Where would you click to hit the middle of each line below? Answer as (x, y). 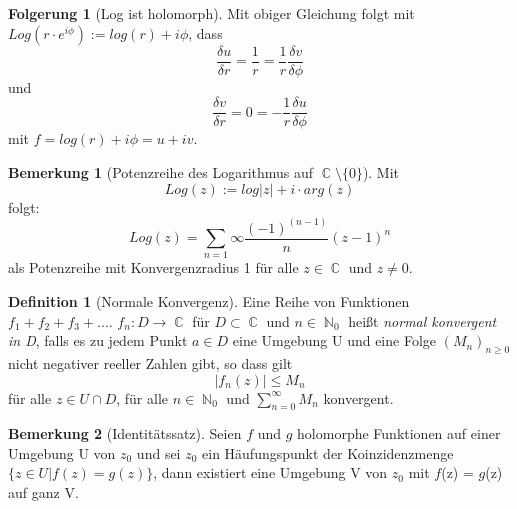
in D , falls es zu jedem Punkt (98, 340)
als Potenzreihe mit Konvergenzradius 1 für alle (153, 267)
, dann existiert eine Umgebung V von (270, 472)
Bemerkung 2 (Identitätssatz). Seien (125, 433)
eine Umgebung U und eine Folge (334, 340)
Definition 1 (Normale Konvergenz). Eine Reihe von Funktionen (209, 300)
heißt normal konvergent (422, 320)
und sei (158, 452)
